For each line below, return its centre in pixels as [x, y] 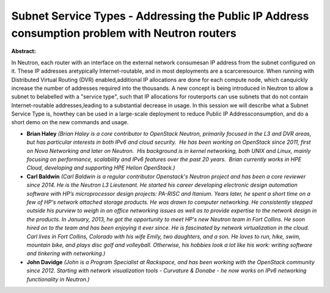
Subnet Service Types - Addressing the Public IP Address [160, 16]
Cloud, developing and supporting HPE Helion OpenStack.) [101, 168]
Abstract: [24, 51]
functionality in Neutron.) [58, 279]
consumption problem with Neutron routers [124, 33]
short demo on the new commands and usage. [70, 122]
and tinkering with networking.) [66, 253]
